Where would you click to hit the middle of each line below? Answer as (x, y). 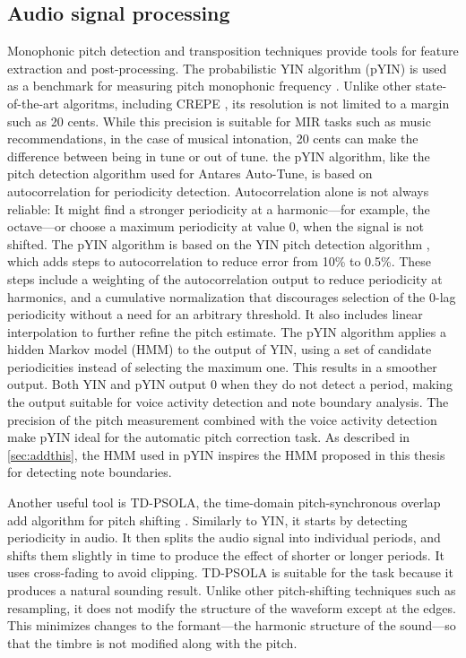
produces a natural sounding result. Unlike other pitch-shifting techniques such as (232, 590)
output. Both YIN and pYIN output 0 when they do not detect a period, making (230, 384)
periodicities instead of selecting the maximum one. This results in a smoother (222, 366)
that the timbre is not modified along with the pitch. (152, 642)
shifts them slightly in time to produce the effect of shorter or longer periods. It (226, 554)
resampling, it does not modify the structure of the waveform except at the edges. (232, 607)
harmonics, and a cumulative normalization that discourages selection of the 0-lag (232, 296)
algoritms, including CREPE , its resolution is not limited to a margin (256, 103)
